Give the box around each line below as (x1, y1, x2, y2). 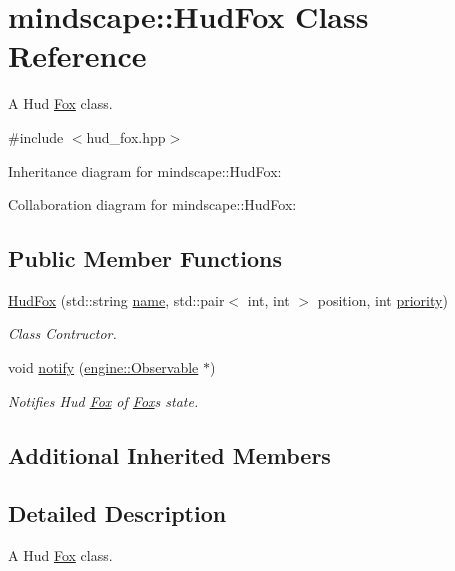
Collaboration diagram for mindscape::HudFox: (8, 194, 297, 215)
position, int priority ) (317, 289, 448, 310)
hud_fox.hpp (86, 126, 166, 147)
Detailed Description (8, 498, 227, 529)
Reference (8, 35, 147, 76)
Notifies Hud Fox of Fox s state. (8, 390, 199, 411)
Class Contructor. (8, 323, 117, 344)
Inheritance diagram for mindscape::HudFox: (8, 160, 282, 181)
